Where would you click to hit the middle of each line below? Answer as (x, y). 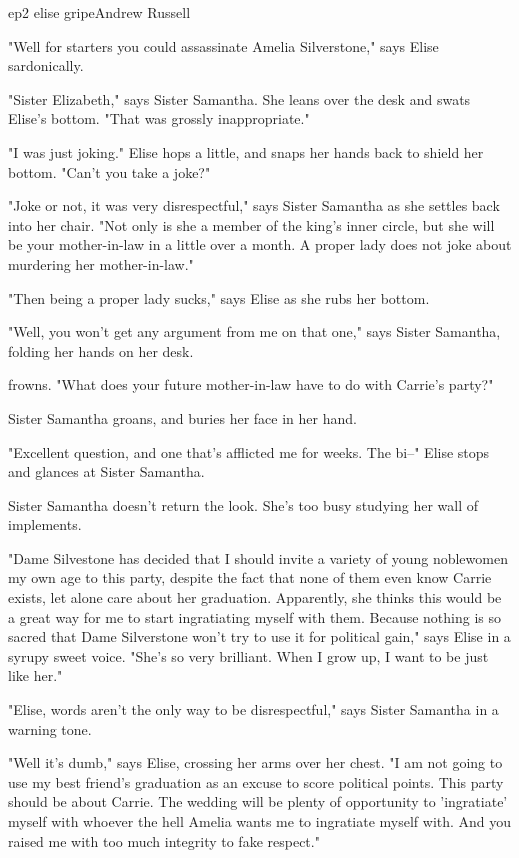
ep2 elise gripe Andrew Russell (99, 12)
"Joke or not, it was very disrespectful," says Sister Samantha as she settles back (254, 205)
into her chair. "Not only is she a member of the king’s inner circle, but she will (251, 224)
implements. (45, 524)
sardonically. (46, 65)
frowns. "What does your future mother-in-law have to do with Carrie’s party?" (251, 384)
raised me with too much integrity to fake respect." (164, 840)
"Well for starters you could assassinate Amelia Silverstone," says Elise (223, 45)
